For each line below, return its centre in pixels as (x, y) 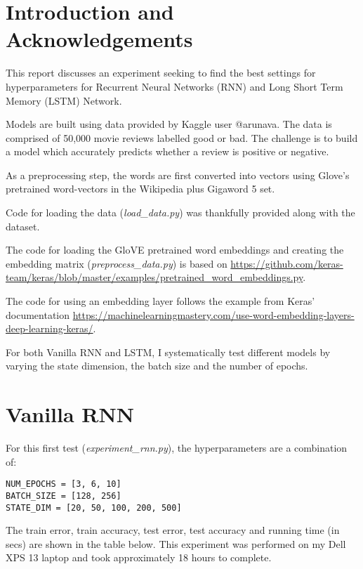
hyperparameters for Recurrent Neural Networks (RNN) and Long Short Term (174, 86)
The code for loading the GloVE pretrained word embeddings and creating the (175, 250)
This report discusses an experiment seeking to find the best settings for (161, 73)
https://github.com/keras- (287, 263)
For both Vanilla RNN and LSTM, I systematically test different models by (168, 352)
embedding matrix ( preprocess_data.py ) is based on (117, 263)
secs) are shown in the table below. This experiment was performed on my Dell (176, 543)
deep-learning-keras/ (49, 328)
